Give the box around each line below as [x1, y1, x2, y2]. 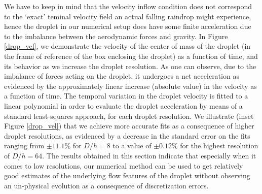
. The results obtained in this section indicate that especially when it [42, 150, 256, 160]
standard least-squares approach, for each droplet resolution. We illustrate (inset [4, 110, 254, 121]
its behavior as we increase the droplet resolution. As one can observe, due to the [4, 60, 256, 71]
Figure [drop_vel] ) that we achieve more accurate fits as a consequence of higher [4, 120, 254, 131]
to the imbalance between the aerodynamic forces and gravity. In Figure [4, 30, 228, 41]
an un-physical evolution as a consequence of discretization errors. [4, 180, 209, 190]
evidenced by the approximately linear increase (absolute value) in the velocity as [4, 80, 257, 91]
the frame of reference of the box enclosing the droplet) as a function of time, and [4, 50, 258, 61]
